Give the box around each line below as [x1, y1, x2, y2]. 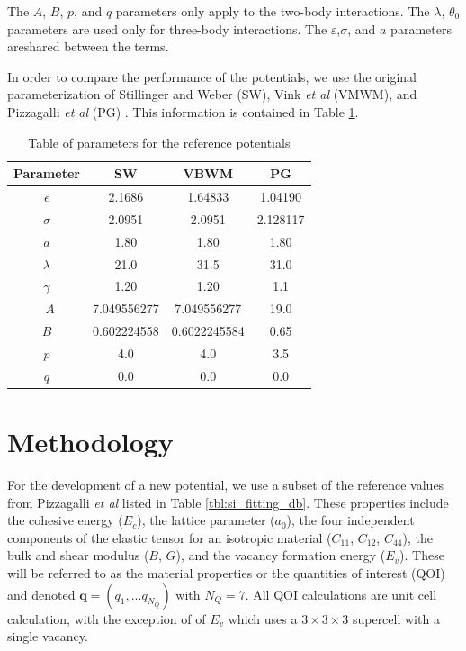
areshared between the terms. [7, 37, 169, 56]
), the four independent [286, 511, 415, 529]
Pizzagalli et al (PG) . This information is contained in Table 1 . [7, 102, 359, 121]
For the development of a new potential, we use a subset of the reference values [7, 475, 444, 493]
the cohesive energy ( [7, 511, 123, 529]
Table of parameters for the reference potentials [28, 132, 291, 151]
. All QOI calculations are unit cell [245, 584, 437, 603]
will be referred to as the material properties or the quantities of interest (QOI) [7, 563, 445, 582]
